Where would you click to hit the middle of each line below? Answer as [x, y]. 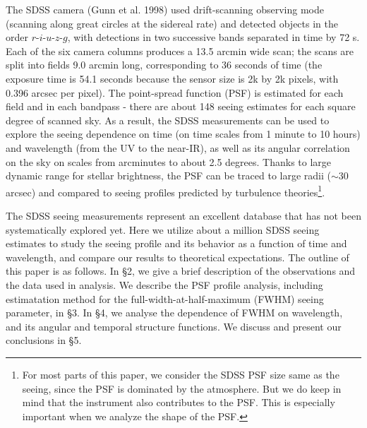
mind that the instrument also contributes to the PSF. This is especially [179, 402]
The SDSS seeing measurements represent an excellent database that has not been [183, 215]
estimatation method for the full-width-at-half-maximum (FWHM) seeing [165, 298]
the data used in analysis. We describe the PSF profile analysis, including [164, 284]
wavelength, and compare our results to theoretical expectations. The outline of [178, 257]
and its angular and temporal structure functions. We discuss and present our [174, 326]
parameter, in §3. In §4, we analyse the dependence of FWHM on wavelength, [174, 313]
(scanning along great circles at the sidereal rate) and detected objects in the [172, 23]
